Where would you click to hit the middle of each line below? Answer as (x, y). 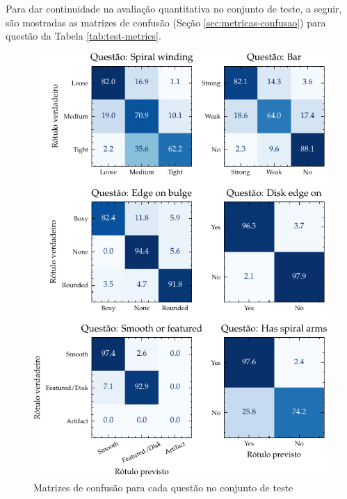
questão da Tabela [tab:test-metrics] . (83, 36)
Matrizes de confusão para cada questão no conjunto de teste (163, 488)
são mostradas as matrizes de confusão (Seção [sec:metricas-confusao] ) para (166, 22)
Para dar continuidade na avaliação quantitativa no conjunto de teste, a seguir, (174, 8)
